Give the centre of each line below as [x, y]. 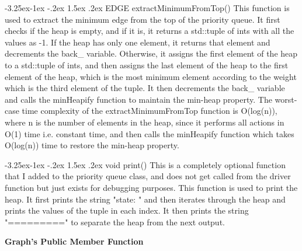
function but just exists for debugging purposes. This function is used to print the [151, 187]
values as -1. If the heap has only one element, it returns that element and [138, 42]
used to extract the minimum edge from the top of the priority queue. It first [143, 19]
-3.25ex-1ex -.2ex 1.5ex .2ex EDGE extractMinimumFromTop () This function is [147, 8]
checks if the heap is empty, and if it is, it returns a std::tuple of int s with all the [150, 31]
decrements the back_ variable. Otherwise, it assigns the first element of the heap [151, 53]
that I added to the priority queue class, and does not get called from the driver [148, 176]
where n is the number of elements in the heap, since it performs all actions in [145, 122]
